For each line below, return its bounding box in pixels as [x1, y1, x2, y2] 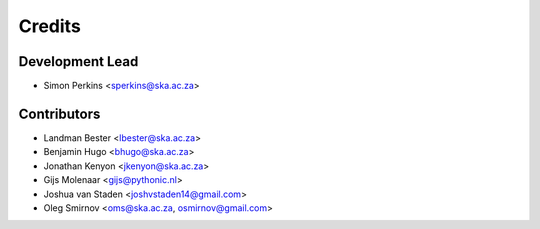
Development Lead [18, 53, 139, 70]
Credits [18, 15, 82, 37]
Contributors [18, 105, 101, 122]
